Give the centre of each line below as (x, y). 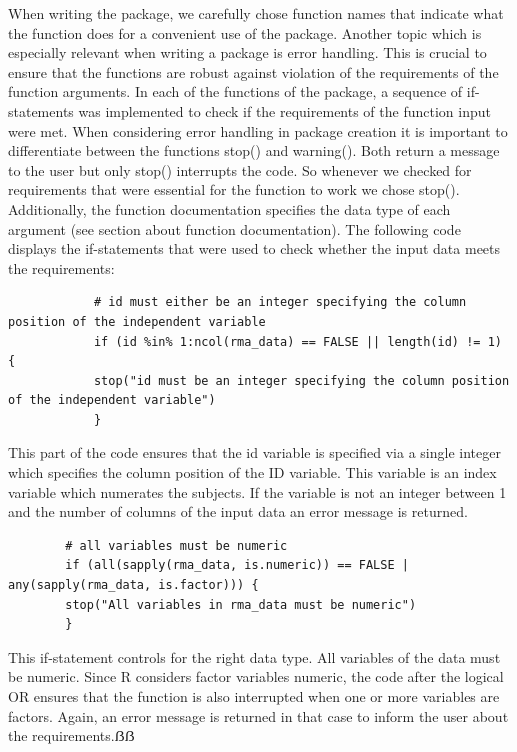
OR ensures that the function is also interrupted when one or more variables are (254, 696)
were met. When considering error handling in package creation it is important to (258, 130)
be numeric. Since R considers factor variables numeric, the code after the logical (256, 676)
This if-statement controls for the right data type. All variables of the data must (254, 656)
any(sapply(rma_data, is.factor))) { (133, 585)
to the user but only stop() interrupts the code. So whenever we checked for (240, 169)
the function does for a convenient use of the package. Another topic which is (245, 32)
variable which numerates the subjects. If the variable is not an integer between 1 (257, 491)
